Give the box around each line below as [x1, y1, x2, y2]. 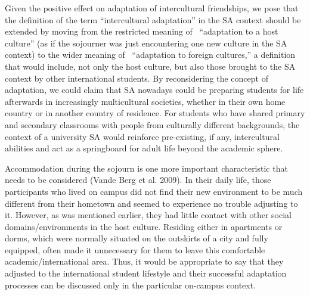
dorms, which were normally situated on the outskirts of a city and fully [5, 232, 268, 244]
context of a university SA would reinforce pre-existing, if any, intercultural [5, 130, 280, 142]
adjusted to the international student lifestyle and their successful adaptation [5, 267, 287, 280]
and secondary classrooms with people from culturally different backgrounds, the [5, 118, 300, 131]
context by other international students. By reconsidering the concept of [5, 72, 268, 84]
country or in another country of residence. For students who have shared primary [5, 107, 305, 119]
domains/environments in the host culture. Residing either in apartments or [5, 220, 283, 232]
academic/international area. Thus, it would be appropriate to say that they [5, 255, 284, 268]
